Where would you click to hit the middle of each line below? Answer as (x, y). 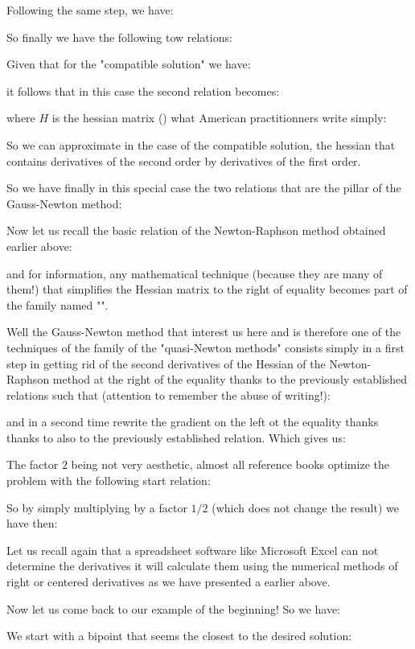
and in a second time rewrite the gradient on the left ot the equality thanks (193, 422)
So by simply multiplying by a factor (97, 507)
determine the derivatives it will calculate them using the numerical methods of (202, 566)
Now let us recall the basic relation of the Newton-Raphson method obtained (196, 230)
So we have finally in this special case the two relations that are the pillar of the (204, 188)
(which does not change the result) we (305, 507)
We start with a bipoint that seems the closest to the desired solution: (179, 636)
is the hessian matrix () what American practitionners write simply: (219, 118)
